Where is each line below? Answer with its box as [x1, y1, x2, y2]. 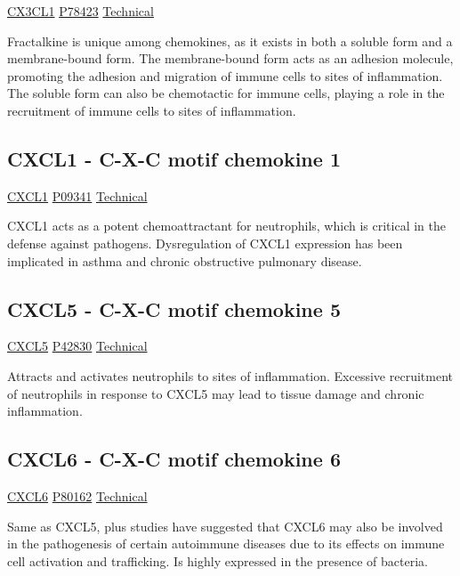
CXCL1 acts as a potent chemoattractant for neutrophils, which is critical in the [7, 216, 446, 235]
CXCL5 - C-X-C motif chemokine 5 [7, 295, 341, 322]
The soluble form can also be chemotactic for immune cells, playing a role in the [7, 84, 445, 102]
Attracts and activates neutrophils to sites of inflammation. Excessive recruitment [7, 366, 453, 385]
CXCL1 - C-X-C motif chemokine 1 [7, 144, 341, 172]
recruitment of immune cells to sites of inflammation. [7, 101, 296, 119]
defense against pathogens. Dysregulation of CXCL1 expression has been [7, 233, 403, 252]
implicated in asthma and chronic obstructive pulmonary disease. [7, 251, 362, 270]
